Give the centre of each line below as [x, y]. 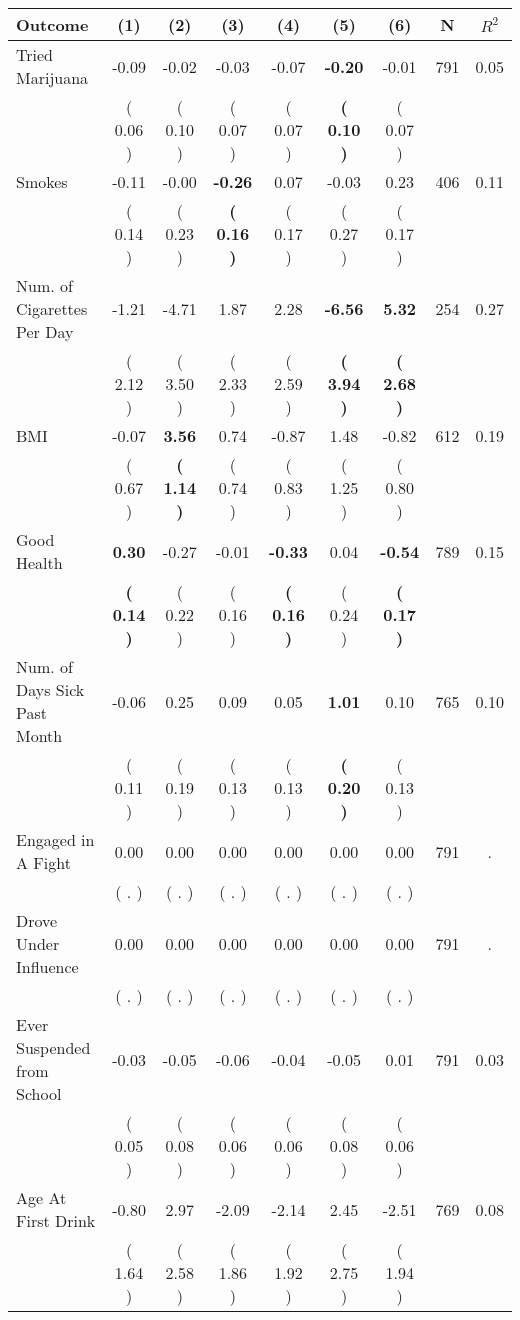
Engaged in [55, 839]
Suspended [53, 1047]
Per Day [45, 331]
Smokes [42, 181]
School [39, 1093]
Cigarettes [52, 308]
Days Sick [50, 689]
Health [39, 562]
